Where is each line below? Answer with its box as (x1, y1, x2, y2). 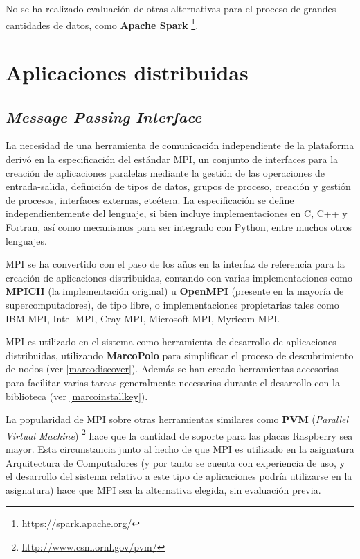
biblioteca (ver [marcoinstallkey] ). (6, 388, 148, 403)
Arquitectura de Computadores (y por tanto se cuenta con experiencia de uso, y (6, 455, 345, 470)
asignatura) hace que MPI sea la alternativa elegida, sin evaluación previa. (6, 482, 321, 497)
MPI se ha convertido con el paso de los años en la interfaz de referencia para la (6, 257, 345, 271)
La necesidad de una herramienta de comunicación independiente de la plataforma (6, 138, 354, 153)
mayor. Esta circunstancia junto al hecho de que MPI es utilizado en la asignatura (6, 441, 354, 456)
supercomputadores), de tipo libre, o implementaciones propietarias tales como (6, 297, 339, 311)
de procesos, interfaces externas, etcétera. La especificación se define (6, 192, 294, 207)
